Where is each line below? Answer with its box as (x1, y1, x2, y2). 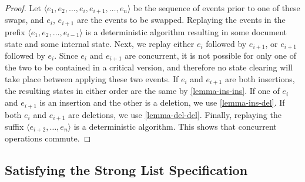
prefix (5, 25, 25, 38)
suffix (5, 120, 24, 132)
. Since (54, 49, 78, 61)
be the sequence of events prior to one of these (133, 2, 300, 14)
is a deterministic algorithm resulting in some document (85, 25, 287, 38)
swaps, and (5, 14, 44, 26)
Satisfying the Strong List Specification (5, 161, 248, 179)
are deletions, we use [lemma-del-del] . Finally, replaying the (68, 108, 281, 120)
